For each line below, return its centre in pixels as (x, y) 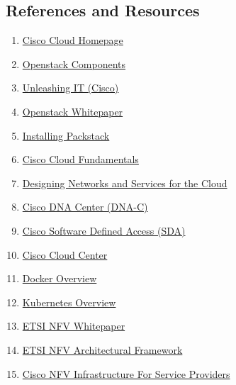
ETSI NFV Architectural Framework (102, 349)
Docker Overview (60, 278)
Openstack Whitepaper (73, 111)
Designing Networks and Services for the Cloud (125, 183)
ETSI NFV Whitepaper (74, 326)
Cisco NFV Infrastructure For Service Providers (126, 373)
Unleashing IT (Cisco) (71, 88)
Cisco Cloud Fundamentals (80, 159)
